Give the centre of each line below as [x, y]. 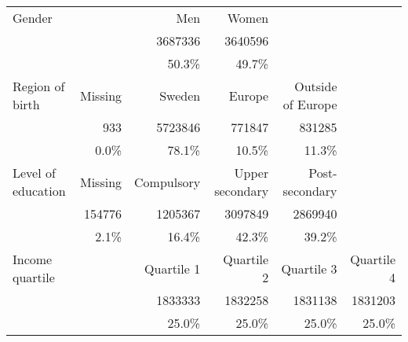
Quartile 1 [173, 268]
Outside [316, 86]
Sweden [180, 95]
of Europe [310, 104]
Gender [33, 18]
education [39, 191]
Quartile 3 [309, 268]
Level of [34, 173]
